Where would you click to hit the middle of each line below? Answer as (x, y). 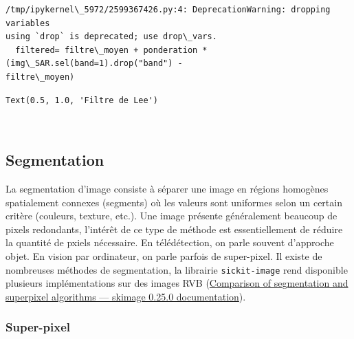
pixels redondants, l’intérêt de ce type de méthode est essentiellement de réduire (174, 229)
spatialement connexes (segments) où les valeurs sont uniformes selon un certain (174, 202)
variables (28, 23)
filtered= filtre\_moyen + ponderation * (111, 50)
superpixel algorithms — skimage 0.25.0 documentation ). (126, 296)
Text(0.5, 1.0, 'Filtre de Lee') (82, 100)
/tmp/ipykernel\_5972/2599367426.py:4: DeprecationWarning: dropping (168, 10)
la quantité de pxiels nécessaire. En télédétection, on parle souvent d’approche (170, 242)
